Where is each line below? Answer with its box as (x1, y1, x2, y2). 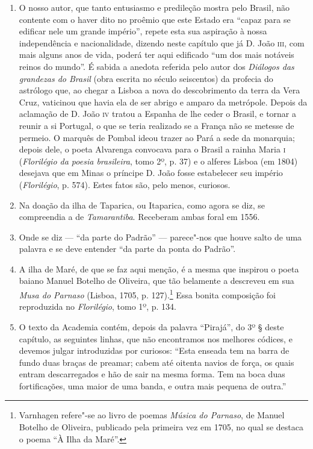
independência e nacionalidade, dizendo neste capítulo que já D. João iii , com (19, 36, 305, 49)
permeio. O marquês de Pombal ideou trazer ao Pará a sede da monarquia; (19, 131, 295, 143)
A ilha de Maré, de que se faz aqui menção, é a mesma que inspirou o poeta (19, 262, 299, 275)
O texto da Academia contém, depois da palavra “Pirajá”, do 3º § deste (19, 320, 284, 333)
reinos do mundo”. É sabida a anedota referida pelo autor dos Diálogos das (19, 60, 294, 72)
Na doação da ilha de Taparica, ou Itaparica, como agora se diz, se (19, 198, 265, 211)
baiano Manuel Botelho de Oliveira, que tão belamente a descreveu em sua (19, 274, 294, 287)
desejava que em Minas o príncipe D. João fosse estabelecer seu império (19, 166, 283, 179)
